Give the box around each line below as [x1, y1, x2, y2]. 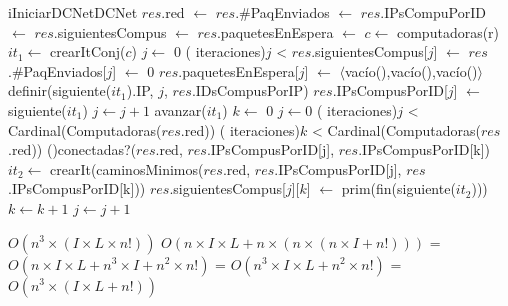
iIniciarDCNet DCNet [8, 2, 138, 22]
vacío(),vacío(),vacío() [344, 60, 478, 81]
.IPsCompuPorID [380, 2, 486, 22]
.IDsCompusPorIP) [191, 80, 309, 101]
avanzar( [154, 99, 207, 120]
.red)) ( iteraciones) [180, 119, 301, 140]
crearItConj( [49, 41, 126, 62]
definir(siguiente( [8, 80, 112, 101]
